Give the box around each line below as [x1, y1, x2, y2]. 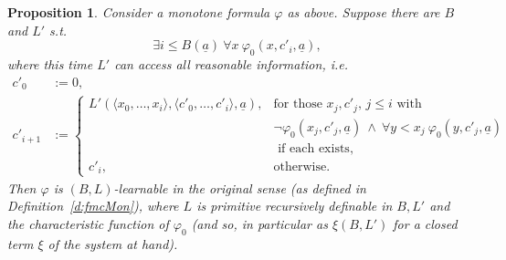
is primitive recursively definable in [196, 196, 393, 215]
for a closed [393, 213, 458, 233]
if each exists [278, 141, 350, 155]
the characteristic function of [7, 213, 169, 233]
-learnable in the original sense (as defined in [113, 178, 366, 197]
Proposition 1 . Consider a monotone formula [7, 3, 270, 21]
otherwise [273, 160, 327, 173]
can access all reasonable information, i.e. [114, 54, 349, 73]
